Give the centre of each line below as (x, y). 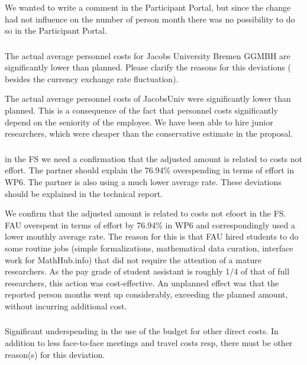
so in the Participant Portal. (56, 30)
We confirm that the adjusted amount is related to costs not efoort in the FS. (146, 213)
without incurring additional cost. (66, 306)
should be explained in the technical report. (84, 193)
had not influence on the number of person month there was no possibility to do (150, 19)
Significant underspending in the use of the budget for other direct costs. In (142, 331)
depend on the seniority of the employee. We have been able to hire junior (139, 122)
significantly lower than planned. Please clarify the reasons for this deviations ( (148, 67)
